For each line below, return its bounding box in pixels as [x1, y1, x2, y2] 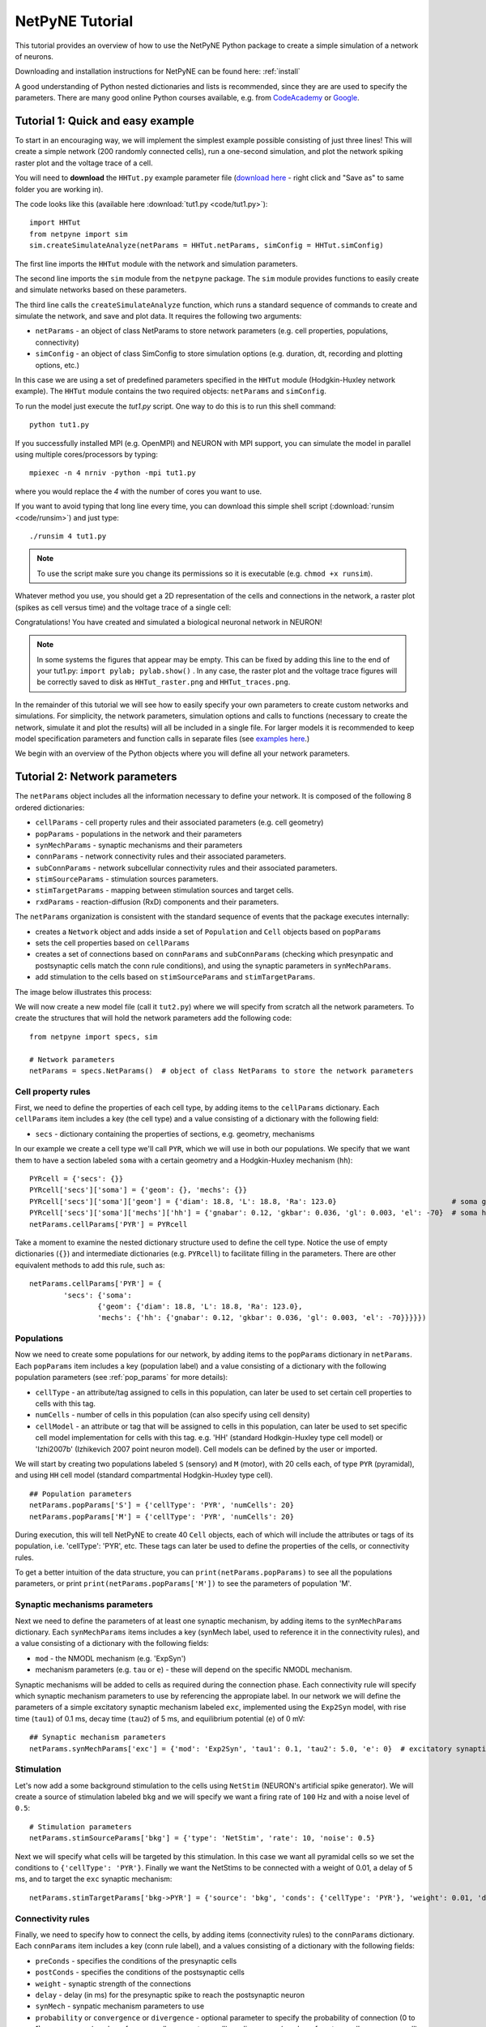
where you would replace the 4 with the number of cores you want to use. [15, 486, 262, 496]
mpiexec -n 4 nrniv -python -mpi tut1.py [29, 469, 196, 478]
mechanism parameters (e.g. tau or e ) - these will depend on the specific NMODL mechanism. [35, 1665, 352, 1674]
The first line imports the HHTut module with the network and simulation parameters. [15, 259, 298, 268]
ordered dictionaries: [15, 803, 85, 812]
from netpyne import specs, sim [29, 1032, 158, 1041]
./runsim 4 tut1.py [29, 531, 107, 541]
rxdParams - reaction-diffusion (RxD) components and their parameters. [35, 897, 279, 906]
